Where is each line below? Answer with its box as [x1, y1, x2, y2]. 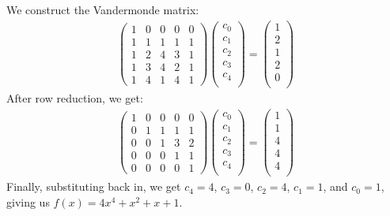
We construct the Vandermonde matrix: [6, 2, 199, 18]
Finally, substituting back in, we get [6, 178, 181, 195]
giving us [6, 193, 50, 210]
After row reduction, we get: [6, 90, 143, 106]
